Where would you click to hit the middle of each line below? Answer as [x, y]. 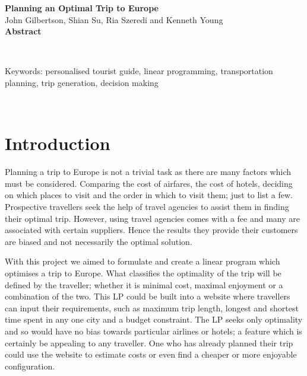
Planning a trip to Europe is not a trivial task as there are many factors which [148, 172]
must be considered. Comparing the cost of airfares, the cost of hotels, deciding [149, 183]
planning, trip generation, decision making [82, 82]
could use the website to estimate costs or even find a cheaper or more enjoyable [151, 354]
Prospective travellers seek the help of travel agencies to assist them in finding [147, 207]
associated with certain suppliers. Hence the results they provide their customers [151, 230]
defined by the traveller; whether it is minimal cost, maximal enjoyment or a [144, 284]
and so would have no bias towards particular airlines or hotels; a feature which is [153, 331]
